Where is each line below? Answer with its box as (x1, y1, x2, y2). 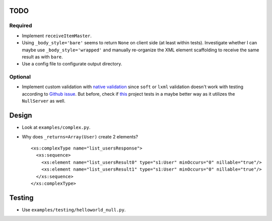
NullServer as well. (22, 98, 65, 104)
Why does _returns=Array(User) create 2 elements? (22, 133, 139, 139)
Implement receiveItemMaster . (22, 33, 92, 39)
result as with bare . (22, 53, 63, 60)
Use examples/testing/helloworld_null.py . (22, 206, 126, 212)
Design (9, 111, 32, 120)
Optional (9, 73, 31, 81)
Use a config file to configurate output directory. (22, 61, 122, 67)
